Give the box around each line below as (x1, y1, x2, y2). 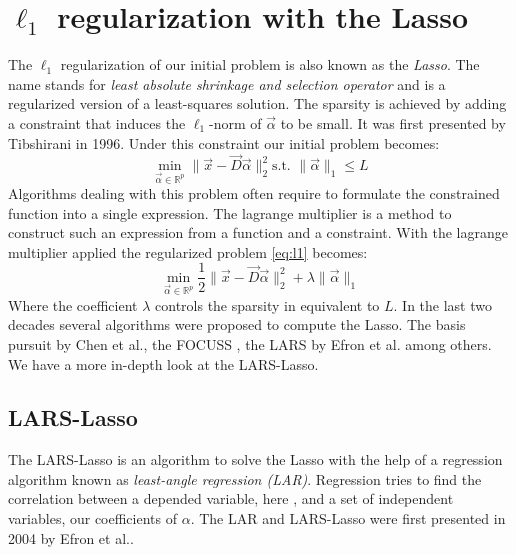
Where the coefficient (8, 294, 138, 315)
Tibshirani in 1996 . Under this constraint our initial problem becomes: (8, 132, 440, 153)
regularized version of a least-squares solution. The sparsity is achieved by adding (8, 93, 507, 114)
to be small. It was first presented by (280, 112, 506, 133)
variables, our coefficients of (8, 508, 177, 529)
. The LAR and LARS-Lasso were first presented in (190, 508, 506, 529)
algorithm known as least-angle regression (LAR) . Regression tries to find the (8, 468, 482, 489)
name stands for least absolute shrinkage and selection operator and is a (8, 73, 446, 94)
